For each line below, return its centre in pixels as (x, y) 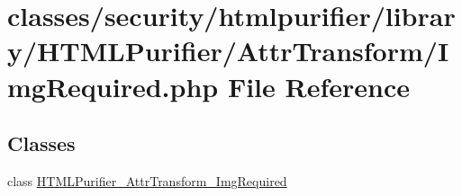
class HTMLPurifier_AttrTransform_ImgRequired (147, 180)
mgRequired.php (113, 86)
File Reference (319, 86)
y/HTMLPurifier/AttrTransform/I (228, 51)
